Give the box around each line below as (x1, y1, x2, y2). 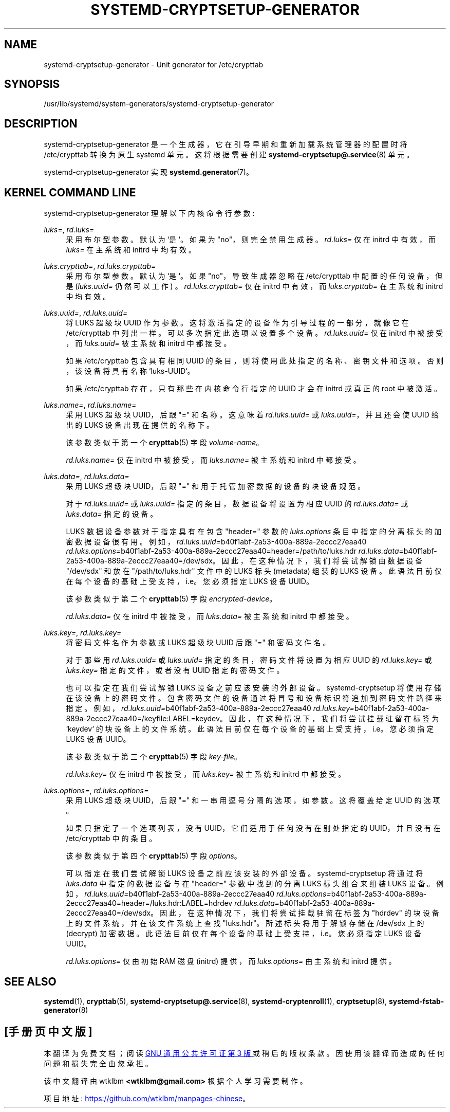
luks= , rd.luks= (44, 225, 95, 234)
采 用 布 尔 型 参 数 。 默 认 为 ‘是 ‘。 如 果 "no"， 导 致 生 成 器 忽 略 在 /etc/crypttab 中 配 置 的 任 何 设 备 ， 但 (66, 271, 443, 281)
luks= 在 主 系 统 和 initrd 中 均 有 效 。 (66, 245, 196, 254)
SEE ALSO (4, 975, 57, 988)
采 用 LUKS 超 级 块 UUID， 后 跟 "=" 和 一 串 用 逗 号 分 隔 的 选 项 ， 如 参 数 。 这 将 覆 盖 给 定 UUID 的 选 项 (66, 796, 440, 805)
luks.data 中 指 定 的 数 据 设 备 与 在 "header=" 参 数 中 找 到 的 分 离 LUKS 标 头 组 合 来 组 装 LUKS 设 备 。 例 (66, 879, 444, 888)
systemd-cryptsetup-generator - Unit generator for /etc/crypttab (44, 60, 264, 69)
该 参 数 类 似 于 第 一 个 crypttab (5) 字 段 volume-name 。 (66, 438, 264, 447)
